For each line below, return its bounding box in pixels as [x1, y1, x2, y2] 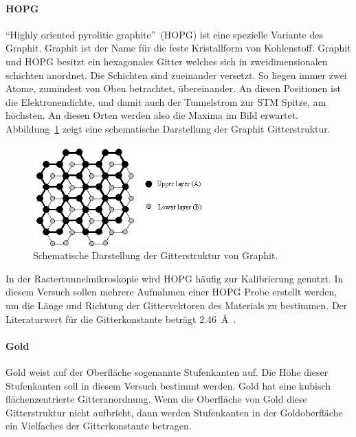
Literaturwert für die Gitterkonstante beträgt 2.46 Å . [5, 311, 236, 326]
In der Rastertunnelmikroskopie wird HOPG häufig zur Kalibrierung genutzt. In [5, 271, 344, 285]
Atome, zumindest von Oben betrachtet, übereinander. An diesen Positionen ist [5, 81, 341, 96]
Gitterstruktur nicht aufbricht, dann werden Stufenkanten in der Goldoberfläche [5, 405, 343, 419]
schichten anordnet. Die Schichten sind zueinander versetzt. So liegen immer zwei [5, 67, 347, 82]
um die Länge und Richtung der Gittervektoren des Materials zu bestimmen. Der [5, 298, 348, 313]
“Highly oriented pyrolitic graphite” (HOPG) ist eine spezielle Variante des [5, 27, 323, 41]
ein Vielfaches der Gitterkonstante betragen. [5, 418, 192, 433]
